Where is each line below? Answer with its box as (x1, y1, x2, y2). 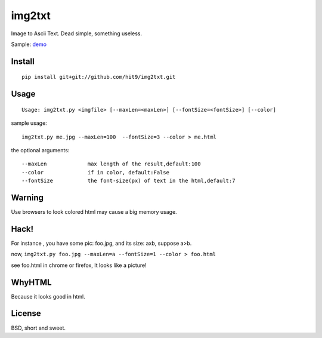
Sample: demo (11, 41, 47, 48)
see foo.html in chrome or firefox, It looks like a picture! (11, 262, 147, 269)
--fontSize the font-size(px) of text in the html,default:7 (21, 177, 236, 185)
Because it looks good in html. (11, 293, 86, 300)
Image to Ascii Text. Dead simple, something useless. (11, 30, 143, 37)
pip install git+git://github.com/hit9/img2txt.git (21, 73, 176, 81)
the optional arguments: (11, 146, 70, 153)
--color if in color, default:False (21, 169, 170, 176)
